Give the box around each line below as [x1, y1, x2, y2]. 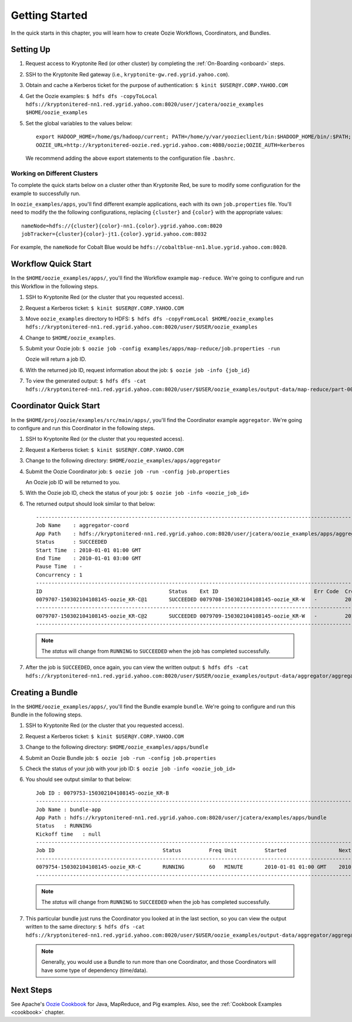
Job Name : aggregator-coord [36, 522, 129, 529]
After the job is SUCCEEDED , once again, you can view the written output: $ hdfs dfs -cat [25, 664, 249, 671]
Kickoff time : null [36, 830, 101, 837]
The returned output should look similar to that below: [25, 500, 155, 507]
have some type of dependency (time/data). [41, 967, 148, 974]
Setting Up [11, 45, 51, 55]
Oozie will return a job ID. [25, 356, 86, 363]
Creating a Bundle [11, 688, 78, 698]
